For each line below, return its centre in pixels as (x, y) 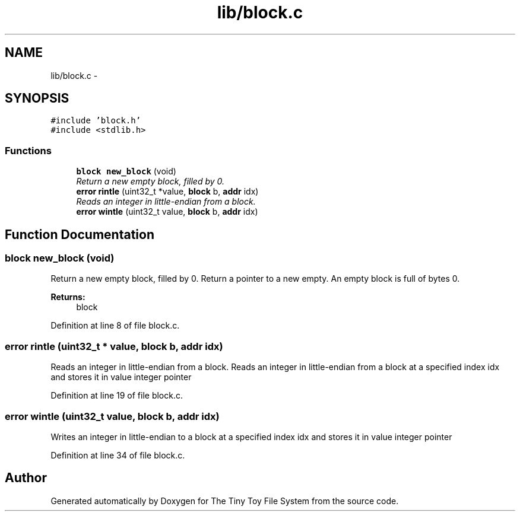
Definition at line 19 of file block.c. (117, 396)
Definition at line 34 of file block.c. (118, 455)
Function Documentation (80, 234)
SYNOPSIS (37, 98)
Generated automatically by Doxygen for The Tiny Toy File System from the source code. (225, 501)
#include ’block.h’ (96, 121)
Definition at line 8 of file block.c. (115, 326)
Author (26, 478)
